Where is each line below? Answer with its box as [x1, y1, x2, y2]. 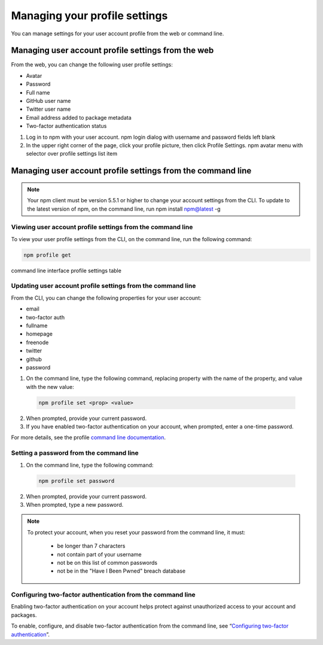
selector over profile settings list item [26, 150, 118, 157]
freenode [26, 339, 49, 346]
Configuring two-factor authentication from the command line [11, 591, 196, 599]
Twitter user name [26, 105, 71, 113]
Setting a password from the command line [11, 449, 139, 457]
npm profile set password [38, 477, 115, 484]
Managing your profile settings [11, 9, 168, 22]
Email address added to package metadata [26, 114, 132, 121]
